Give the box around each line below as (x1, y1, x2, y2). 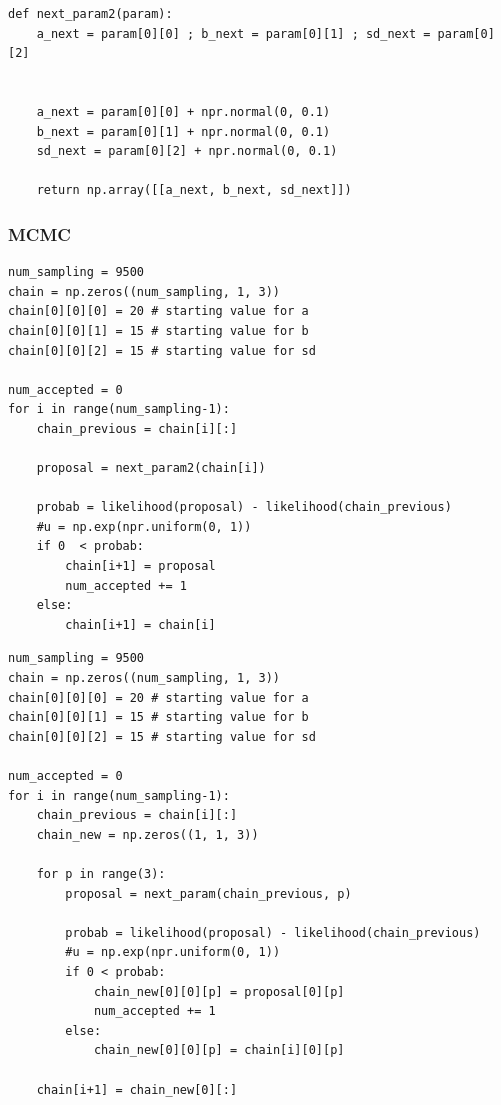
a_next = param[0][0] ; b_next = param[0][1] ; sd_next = (36, 26, 431, 41)
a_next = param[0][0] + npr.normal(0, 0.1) (36, 104, 331, 119)
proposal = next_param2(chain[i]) (36, 461, 266, 476)
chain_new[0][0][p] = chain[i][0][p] (93, 1043, 345, 1058)
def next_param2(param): (8, 7, 173, 21)
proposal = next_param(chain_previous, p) (65, 886, 352, 901)
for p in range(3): (36, 866, 166, 881)
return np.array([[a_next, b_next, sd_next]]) (36, 183, 352, 198)
